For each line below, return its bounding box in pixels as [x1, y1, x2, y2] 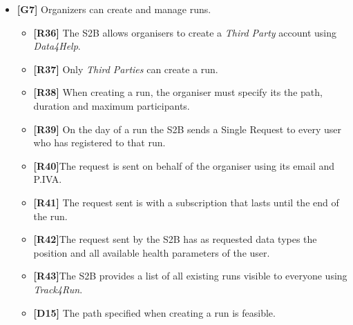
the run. [33, 208, 68, 223]
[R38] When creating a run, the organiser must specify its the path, [33, 85, 323, 99]
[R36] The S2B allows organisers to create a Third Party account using [33, 25, 336, 39]
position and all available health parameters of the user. [33, 245, 270, 259]
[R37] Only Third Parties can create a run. [33, 61, 218, 76]
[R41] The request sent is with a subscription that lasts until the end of [33, 195, 339, 209]
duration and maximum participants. [33, 98, 190, 112]
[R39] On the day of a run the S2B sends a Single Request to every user [33, 121, 342, 136]
